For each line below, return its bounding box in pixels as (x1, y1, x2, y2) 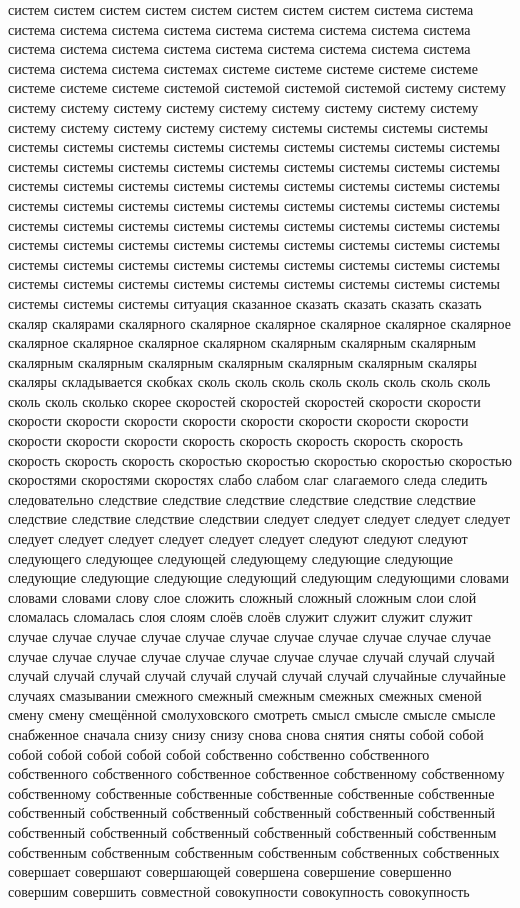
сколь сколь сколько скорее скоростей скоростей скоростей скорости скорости (8, 390, 481, 411)
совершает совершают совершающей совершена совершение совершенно (8, 861, 452, 882)
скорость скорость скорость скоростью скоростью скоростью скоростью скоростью (8, 449, 512, 470)
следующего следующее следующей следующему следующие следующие (8, 547, 454, 568)
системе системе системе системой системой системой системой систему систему (8, 77, 506, 98)
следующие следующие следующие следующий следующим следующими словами (8, 567, 510, 588)
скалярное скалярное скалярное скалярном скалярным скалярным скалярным (8, 332, 476, 353)
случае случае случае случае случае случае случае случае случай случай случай (8, 645, 495, 666)
